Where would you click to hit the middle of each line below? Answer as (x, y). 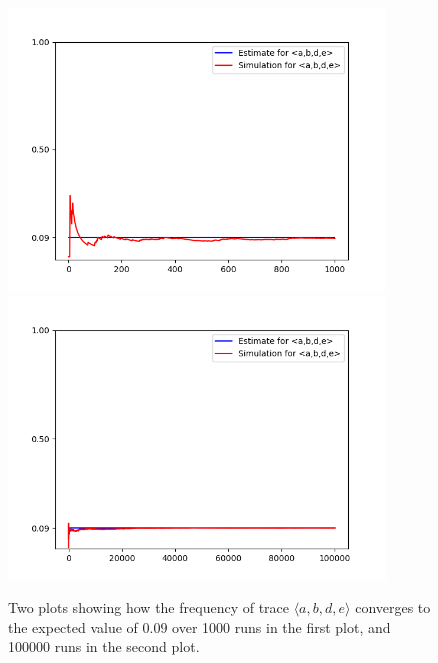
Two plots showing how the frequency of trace (148, 607)
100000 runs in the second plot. (104, 646)
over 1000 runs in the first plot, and (281, 626)
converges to (393, 607)
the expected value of (73, 626)
